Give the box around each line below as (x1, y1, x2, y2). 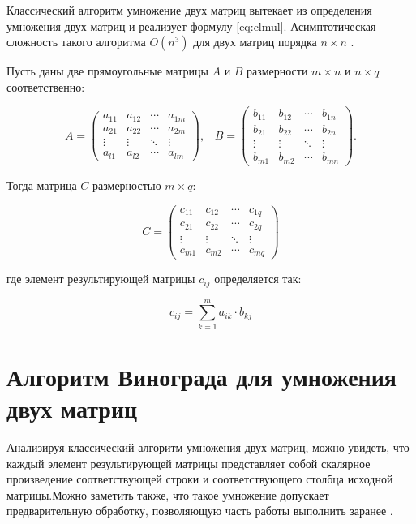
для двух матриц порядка (193, 33, 317, 50)
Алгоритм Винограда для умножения (6, 359, 397, 393)
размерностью (92, 176, 161, 193)
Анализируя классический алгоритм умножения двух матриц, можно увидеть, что (6, 438, 410, 455)
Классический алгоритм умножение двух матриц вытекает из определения (6, 2, 372, 18)
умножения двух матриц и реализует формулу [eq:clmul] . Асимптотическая (6, 17, 376, 34)
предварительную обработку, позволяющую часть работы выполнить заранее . (6, 502, 393, 519)
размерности (247, 62, 308, 79)
